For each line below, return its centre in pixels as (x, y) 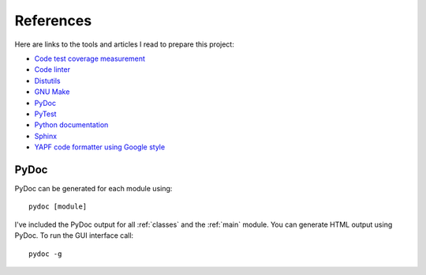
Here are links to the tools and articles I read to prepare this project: (124, 44)
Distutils (47, 81)
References (53, 21)
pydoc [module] (58, 207)
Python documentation (71, 125)
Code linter (52, 70)
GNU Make (52, 92)
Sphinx (46, 136)
